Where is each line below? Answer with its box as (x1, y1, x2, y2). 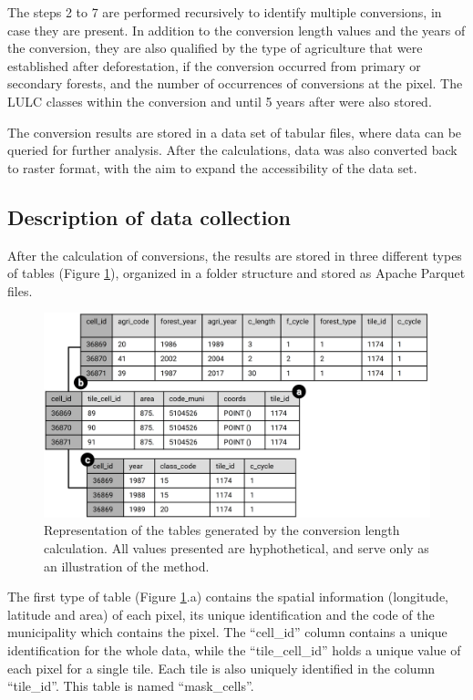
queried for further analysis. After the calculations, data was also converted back (7, 140, 458, 160)
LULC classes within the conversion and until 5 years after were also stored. (7, 91, 432, 110)
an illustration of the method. (44, 556, 210, 575)
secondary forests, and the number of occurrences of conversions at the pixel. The (7, 74, 463, 93)
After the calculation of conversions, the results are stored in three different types (7, 245, 462, 264)
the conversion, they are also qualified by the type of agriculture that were (7, 38, 423, 57)
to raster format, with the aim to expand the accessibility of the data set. (7, 158, 417, 177)
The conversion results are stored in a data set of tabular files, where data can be (7, 122, 462, 141)
